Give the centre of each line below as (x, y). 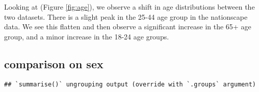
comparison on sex (54, 63)
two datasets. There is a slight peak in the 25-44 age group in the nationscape (126, 16)
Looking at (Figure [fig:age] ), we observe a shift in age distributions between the (129, 7)
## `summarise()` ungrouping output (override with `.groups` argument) (130, 84)
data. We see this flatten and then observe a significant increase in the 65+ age (128, 27)
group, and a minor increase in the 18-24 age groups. (87, 36)
